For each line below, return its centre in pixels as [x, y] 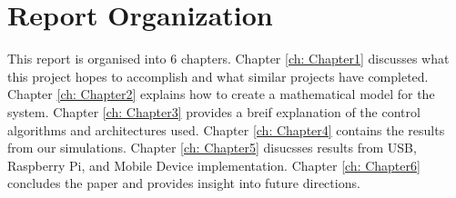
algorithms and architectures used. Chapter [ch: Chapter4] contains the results [226, 129]
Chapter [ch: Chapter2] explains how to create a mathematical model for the [221, 94]
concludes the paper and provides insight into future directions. [184, 183]
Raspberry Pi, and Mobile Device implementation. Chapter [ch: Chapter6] [214, 165]
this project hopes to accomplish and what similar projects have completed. [218, 76]
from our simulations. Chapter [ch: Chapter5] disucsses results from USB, [212, 148]
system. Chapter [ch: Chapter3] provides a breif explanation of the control [214, 111]
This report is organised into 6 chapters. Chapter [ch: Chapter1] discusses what [228, 59]
